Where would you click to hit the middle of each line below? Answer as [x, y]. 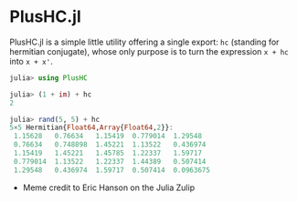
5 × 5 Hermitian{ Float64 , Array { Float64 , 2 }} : [91, 128]
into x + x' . [31, 61]
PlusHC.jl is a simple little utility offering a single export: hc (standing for [144, 42]
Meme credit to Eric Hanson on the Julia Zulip [108, 187]
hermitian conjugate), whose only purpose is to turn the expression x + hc [149, 51]
